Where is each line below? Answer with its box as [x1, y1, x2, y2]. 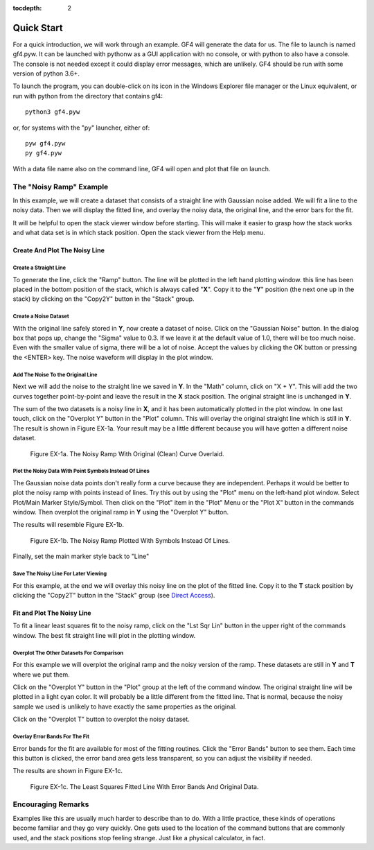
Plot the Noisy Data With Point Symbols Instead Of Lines [12, 468, 150, 475]
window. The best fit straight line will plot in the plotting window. [12, 631, 196, 639]
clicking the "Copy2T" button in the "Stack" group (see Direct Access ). [12, 591, 215, 600]
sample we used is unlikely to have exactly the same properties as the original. [12, 702, 237, 711]
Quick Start [12, 21, 63, 34]
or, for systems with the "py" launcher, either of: [12, 123, 150, 132]
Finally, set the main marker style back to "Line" [12, 552, 150, 561]
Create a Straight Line [12, 264, 66, 271]
